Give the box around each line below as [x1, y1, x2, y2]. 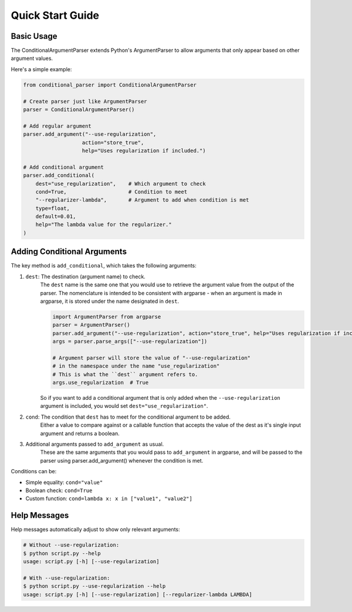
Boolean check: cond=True [25, 487, 93, 494]
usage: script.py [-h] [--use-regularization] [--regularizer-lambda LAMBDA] [23, 591, 252, 598]
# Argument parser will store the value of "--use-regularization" [52, 355, 251, 361]
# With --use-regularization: [23, 574, 110, 581]
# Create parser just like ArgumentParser [23, 98, 147, 105]
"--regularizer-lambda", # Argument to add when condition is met [35, 197, 249, 203]
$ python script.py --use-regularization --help [23, 583, 166, 590]
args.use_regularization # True [52, 379, 149, 386]
